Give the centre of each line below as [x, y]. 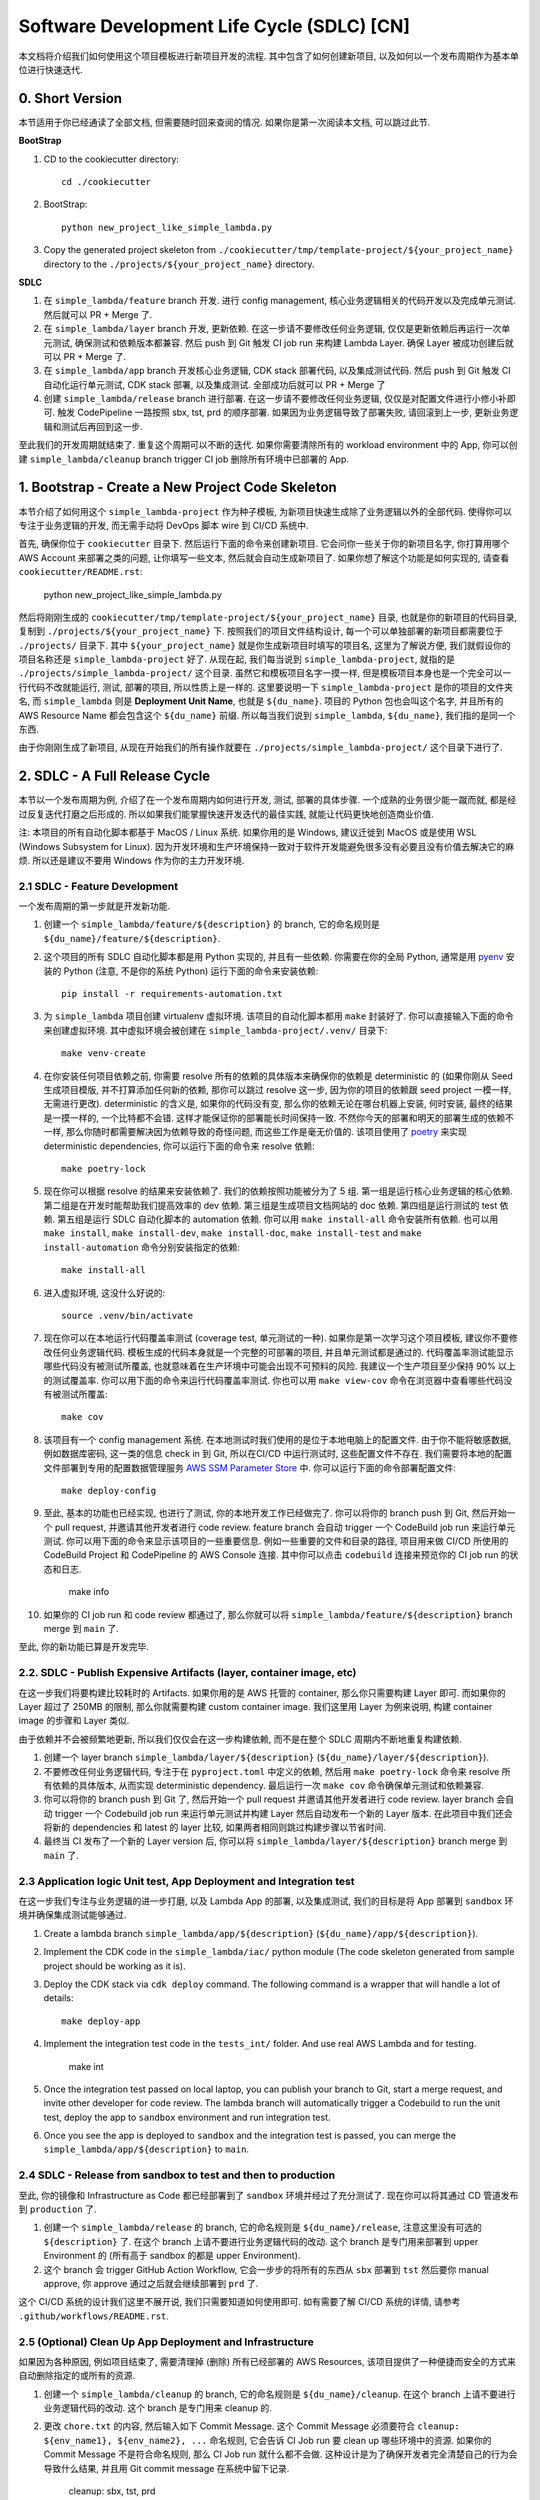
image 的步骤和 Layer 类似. [74, 1721]
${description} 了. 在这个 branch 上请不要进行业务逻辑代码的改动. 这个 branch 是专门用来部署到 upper [261, 2241]
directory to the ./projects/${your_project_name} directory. [179, 264]
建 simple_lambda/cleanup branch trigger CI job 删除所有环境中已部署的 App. [183, 459]
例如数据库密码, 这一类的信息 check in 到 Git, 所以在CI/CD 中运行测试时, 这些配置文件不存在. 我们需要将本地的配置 [278, 1454]
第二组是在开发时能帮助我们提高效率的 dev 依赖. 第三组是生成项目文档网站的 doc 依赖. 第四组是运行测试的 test [270, 1205]
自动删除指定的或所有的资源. [77, 2376]
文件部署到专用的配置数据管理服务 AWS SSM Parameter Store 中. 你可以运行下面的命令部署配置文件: [250, 1467]
